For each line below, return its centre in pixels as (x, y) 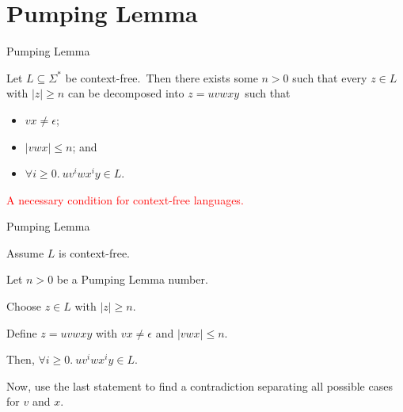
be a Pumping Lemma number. (132, 279)
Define (22, 332)
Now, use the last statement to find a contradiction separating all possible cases (200, 385)
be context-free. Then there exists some (162, 77)
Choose (24, 306)
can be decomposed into (126, 93)
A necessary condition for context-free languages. (125, 199)
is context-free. (95, 252)
